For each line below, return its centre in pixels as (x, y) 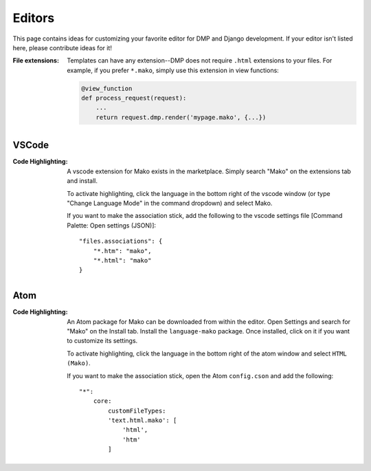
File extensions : (36, 61)
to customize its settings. (102, 341)
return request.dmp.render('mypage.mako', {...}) (181, 117)
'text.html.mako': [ (142, 420)
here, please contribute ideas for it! (63, 47)
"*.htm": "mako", (122, 251)
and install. (82, 181)
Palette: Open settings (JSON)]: (112, 225)
